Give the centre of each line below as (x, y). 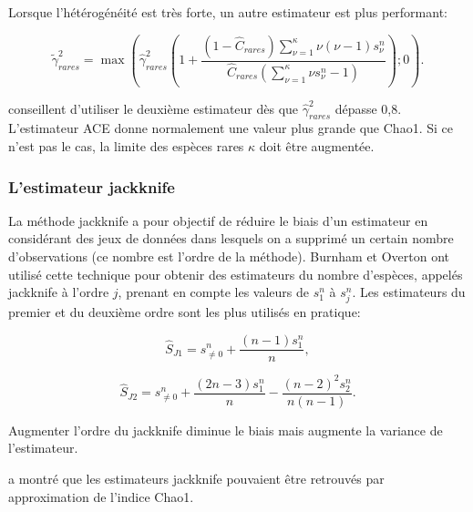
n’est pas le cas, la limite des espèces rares (126, 145)
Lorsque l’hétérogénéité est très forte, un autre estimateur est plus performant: (228, 12)
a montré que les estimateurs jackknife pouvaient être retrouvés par (196, 478)
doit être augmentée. (317, 145)
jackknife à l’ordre (59, 292)
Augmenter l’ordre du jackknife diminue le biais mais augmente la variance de (226, 430)
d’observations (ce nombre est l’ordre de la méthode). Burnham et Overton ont (229, 256)
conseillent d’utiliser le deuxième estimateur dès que (154, 108)
